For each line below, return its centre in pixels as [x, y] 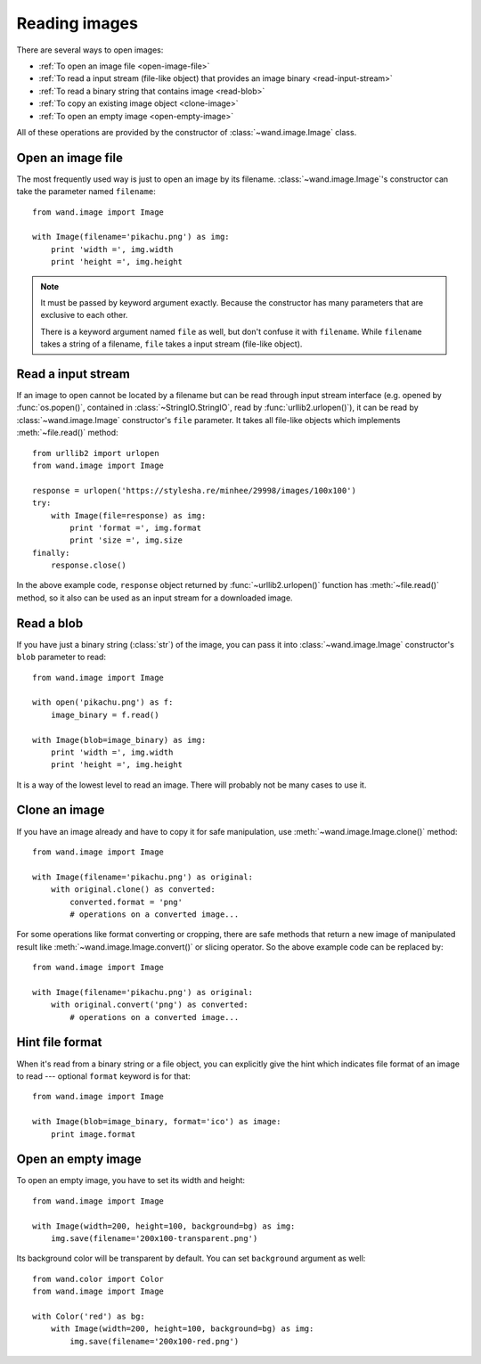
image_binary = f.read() [105, 715]
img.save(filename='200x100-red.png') [155, 1341]
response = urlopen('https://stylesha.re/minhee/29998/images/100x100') [194, 490]
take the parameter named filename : [86, 192]
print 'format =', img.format [136, 527]
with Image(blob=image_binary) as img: [119, 740]
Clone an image [61, 810]
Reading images [77, 23]
